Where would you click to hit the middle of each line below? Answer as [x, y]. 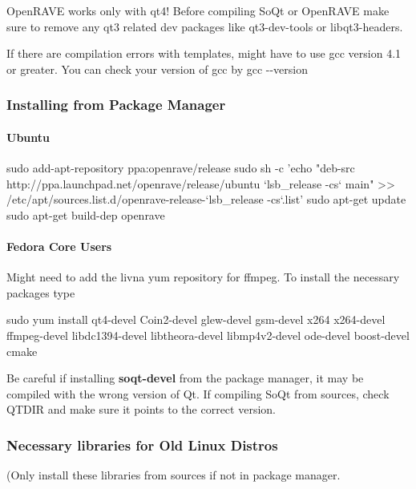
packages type [41, 292]
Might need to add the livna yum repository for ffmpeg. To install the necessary [203, 277]
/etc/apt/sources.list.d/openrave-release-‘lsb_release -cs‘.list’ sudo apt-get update [206, 199]
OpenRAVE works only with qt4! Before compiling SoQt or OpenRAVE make [198, 10]
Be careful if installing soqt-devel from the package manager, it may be [185, 378]
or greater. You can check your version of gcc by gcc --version [158, 69]
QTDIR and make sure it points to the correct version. [141, 409]
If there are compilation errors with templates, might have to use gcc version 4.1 [204, 53]
